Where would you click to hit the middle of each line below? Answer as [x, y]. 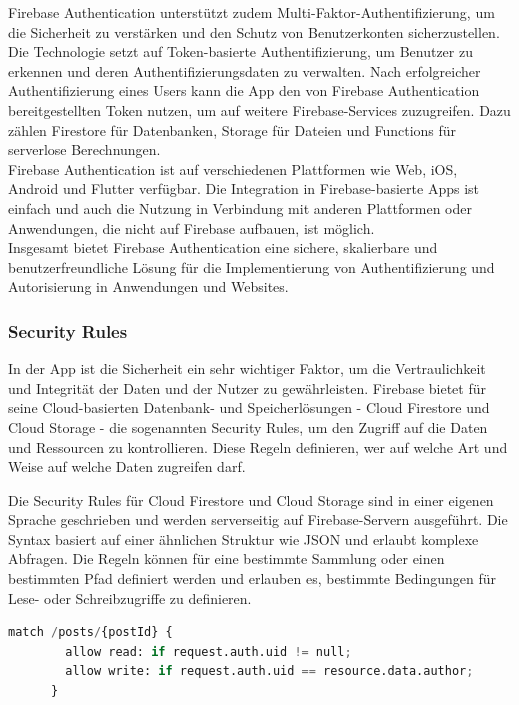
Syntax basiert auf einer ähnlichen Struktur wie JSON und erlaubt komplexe [243, 538]
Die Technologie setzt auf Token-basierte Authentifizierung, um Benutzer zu [240, 51]
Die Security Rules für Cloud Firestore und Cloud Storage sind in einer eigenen [251, 499]
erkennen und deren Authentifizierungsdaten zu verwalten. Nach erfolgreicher [244, 70]
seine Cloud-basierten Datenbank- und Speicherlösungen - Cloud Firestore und [249, 407]
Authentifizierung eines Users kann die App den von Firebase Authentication [244, 90]
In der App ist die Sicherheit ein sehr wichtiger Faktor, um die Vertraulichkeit [247, 368]
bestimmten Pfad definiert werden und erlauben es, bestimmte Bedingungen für [252, 578]
